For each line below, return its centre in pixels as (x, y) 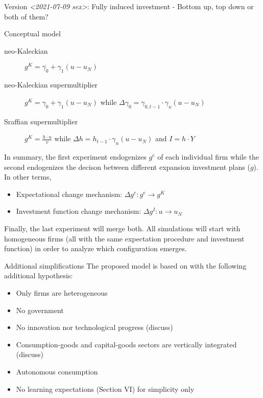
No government (40, 310)
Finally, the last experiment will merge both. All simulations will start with (122, 228)
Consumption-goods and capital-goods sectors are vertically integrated (126, 344)
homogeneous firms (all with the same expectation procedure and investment (124, 238)
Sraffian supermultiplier (41, 121)
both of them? (26, 16)
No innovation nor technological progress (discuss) (94, 327)
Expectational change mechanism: (69, 194)
